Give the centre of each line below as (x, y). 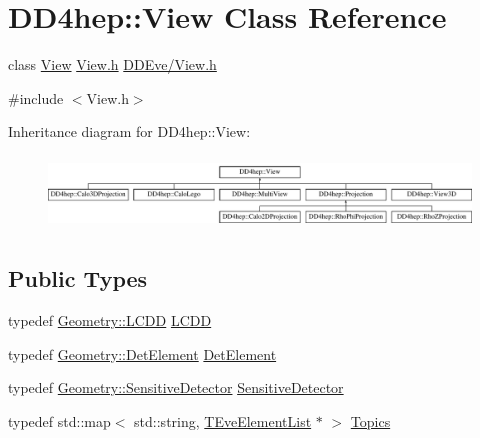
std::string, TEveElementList (223, 420)
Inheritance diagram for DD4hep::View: (129, 131)
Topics (370, 420)
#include (36, 97)
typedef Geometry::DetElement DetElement (142, 353)
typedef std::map (59, 420)
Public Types (78, 278)
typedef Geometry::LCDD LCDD (110, 319)
